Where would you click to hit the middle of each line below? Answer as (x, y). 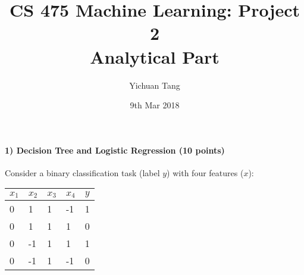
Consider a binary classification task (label (82, 172)
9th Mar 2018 (155, 105)
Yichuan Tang (155, 85)
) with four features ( (205, 172)
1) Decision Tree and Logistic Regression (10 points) (115, 150)
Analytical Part (155, 56)
